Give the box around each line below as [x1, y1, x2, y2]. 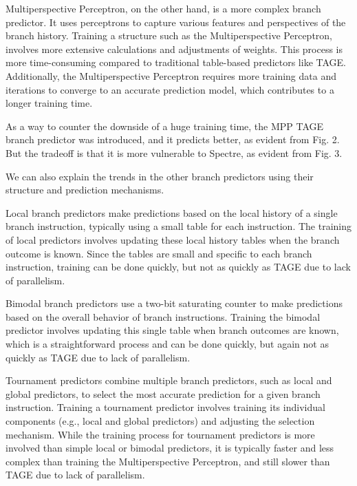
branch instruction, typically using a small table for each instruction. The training [6, 219, 352, 233]
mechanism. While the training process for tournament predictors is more [6, 427, 315, 441]
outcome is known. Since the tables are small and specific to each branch [6, 246, 312, 260]
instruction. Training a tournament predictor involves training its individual [6, 400, 325, 414]
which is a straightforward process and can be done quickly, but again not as [6, 337, 329, 351]
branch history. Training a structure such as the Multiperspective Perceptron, [6, 28, 332, 43]
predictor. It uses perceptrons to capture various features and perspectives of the [6, 14, 346, 29]
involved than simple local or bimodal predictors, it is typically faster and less [6, 441, 334, 455]
